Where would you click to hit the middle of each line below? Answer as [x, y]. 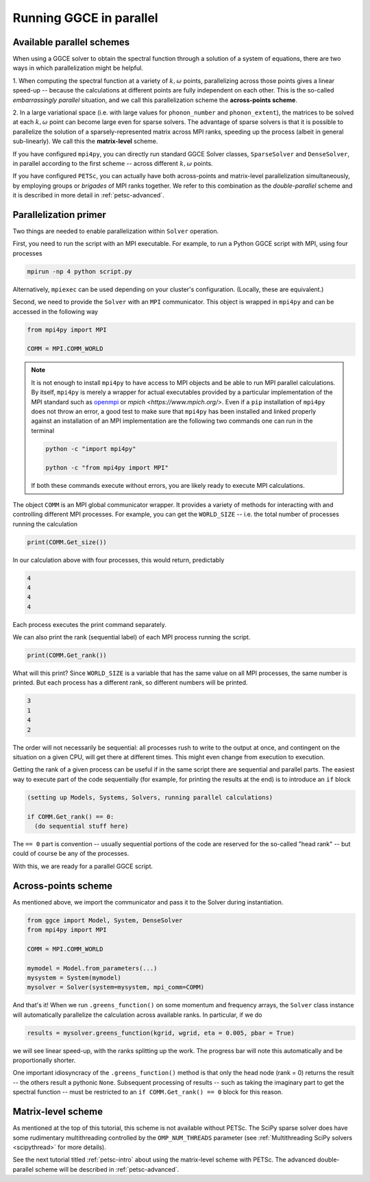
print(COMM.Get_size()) [67, 542]
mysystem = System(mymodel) [74, 977]
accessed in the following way [56, 311]
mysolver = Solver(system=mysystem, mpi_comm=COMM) [116, 987]
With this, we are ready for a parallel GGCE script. [83, 866]
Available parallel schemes [71, 42]
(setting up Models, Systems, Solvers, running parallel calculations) [150, 797]
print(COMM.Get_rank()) [67, 655]
